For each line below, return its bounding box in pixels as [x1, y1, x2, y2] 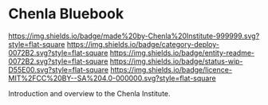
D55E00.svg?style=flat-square [8, 64, 109, 74]
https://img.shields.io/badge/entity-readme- [109, 48, 255, 57]
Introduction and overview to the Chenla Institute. [8, 88, 171, 98]
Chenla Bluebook [8, 5, 124, 23]
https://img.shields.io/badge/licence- [110, 64, 233, 74]
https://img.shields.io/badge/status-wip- [109, 56, 243, 66]
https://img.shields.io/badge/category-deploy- [66, 39, 219, 49]
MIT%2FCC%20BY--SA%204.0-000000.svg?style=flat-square [8, 73, 217, 83]
